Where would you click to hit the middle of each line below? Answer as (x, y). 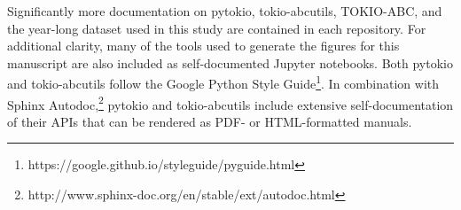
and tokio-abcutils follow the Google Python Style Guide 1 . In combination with (223, 82)
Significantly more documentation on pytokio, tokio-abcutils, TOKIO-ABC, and (225, 11)
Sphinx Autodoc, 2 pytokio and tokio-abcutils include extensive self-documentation (230, 103)
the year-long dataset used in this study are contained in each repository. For (217, 28)
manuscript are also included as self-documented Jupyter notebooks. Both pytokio (230, 62)
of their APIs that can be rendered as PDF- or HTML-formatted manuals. (210, 121)
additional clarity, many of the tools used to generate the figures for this (203, 46)
